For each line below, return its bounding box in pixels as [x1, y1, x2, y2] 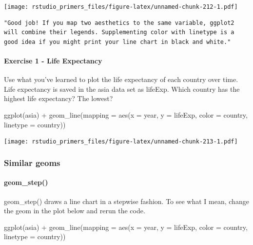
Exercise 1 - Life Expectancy [4, 56, 102, 66]
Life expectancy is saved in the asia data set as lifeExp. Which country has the [4, 83, 240, 94]
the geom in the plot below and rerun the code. [4, 205, 145, 216]
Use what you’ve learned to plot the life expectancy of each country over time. [4, 74, 238, 84]
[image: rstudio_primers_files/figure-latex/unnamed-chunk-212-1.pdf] [4, 3, 238, 10]
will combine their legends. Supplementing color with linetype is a [4, 29, 234, 36]
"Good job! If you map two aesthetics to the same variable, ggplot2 [4, 19, 234, 26]
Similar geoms [4, 156, 60, 168]
